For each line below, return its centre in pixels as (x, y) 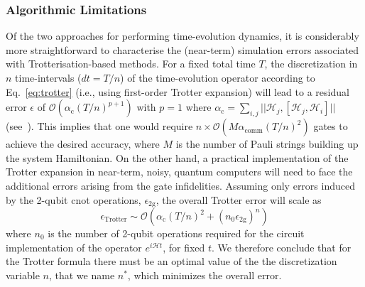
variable (23, 275)
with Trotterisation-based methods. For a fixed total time (131, 64)
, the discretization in (311, 64)
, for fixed (184, 247)
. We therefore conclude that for (282, 247)
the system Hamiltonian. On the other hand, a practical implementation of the (177, 157)
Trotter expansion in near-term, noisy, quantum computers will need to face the (179, 172)
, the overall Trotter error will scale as (239, 199)
